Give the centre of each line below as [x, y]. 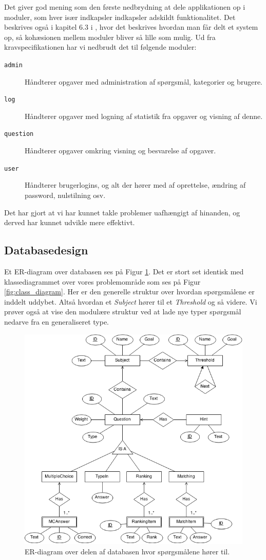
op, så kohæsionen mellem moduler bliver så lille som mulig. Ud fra [110, 37]
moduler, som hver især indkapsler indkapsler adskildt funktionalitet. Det [120, 17]
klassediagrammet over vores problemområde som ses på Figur [102, 281]
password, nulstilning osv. [65, 195]
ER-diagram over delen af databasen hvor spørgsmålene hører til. [127, 551]
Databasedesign [46, 250]
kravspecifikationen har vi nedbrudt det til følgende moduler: [100, 47]
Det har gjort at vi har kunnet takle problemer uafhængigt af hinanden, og [122, 212]
